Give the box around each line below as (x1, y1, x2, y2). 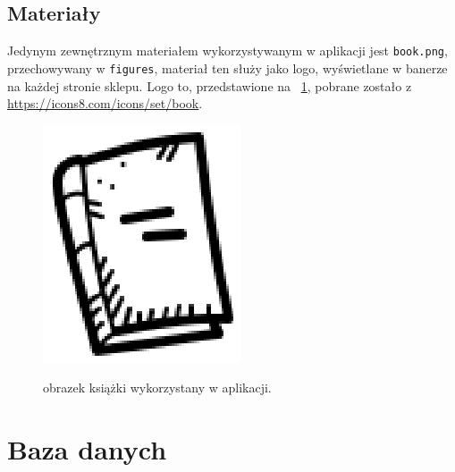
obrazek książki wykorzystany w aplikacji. (43, 378, 272, 397)
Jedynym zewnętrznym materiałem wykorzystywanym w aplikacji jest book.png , (7, 41, 448, 60)
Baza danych (7, 431, 167, 468)
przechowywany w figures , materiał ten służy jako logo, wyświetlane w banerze (7, 58, 448, 77)
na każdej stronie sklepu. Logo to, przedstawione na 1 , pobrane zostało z (7, 76, 412, 95)
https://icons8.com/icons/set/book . (7, 94, 203, 113)
